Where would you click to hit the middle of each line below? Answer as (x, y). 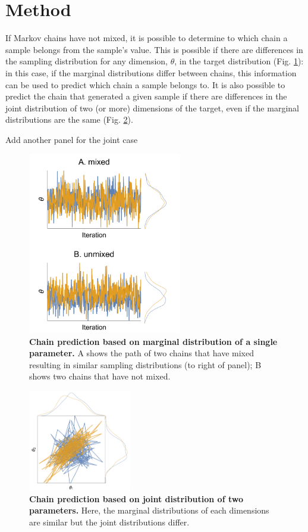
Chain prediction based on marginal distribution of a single (153, 341)
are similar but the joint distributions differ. (109, 522)
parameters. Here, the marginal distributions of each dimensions (149, 510)
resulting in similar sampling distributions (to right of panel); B (145, 364)
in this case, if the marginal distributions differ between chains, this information (151, 72)
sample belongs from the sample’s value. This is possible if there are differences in (154, 49)
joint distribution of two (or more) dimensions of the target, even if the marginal (152, 108)
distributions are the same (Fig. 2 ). (69, 119)
